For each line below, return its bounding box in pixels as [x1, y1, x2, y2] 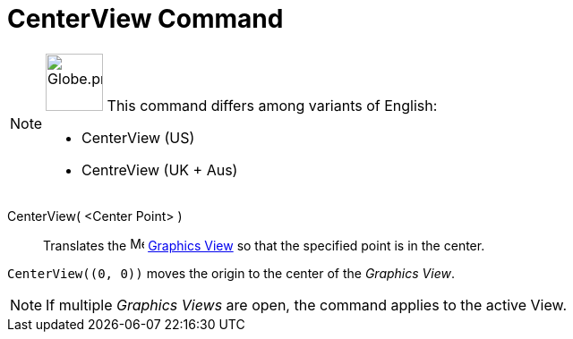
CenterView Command [7, 4, 284, 34]
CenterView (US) [81, 128, 195, 147]
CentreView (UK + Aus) [81, 160, 238, 179]
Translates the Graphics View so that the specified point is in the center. [43, 237, 485, 253]
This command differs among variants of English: [107, 96, 438, 114]
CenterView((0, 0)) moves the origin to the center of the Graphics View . [7, 265, 455, 281]
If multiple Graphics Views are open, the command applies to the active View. [46, 295, 567, 314]
